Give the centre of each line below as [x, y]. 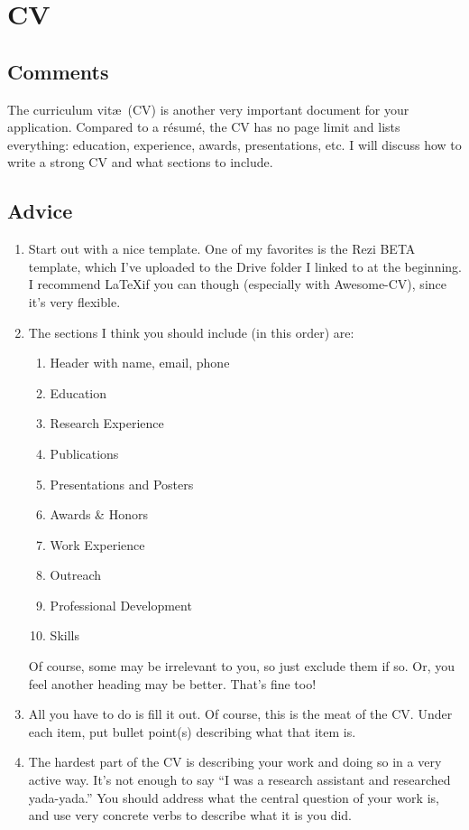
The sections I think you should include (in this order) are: [191, 332]
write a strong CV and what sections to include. [140, 162]
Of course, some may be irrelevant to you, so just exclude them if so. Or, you [242, 666]
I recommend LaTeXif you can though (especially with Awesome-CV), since [237, 284]
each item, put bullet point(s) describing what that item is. [192, 731]
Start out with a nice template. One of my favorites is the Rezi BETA [222, 249]
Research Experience [107, 423]
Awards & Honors [99, 514]
